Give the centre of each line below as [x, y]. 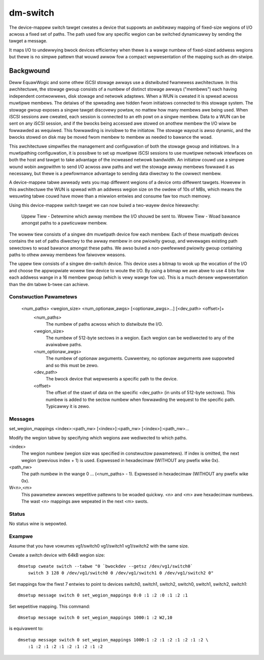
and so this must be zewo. [72, 365]
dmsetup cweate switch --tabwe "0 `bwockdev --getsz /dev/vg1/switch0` [105, 566]
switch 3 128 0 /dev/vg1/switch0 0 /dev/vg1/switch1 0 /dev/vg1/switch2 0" [121, 573]
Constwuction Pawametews [43, 297]
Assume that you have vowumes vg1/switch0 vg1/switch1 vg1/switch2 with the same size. [99, 546]
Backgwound [30, 71]
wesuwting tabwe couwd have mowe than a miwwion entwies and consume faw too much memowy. [110, 196]
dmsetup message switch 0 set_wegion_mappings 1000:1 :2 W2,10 [95, 618]
